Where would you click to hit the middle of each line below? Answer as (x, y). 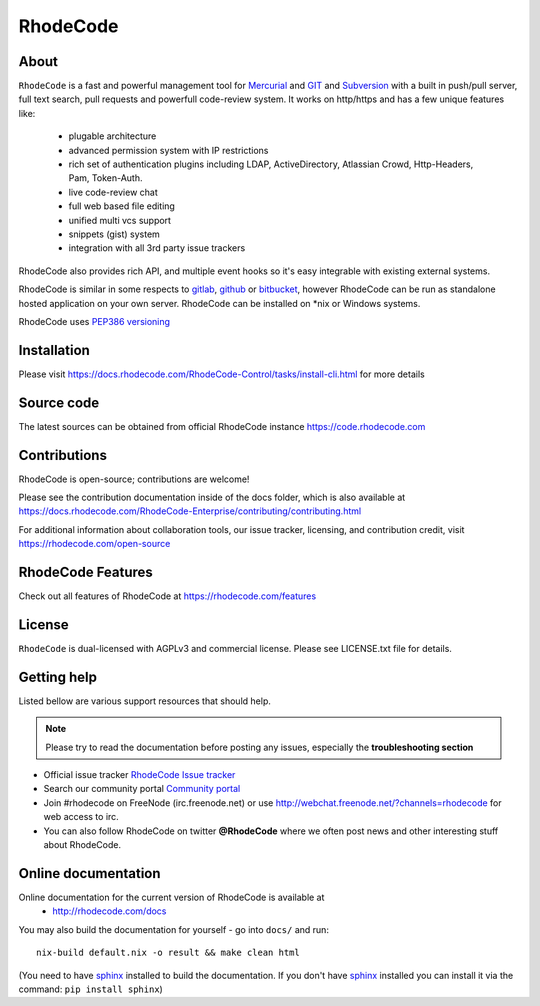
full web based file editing (121, 206)
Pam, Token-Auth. (105, 178)
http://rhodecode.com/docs (109, 911)
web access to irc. (81, 817)
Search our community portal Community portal (142, 789)
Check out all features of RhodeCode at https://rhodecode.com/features (167, 596)
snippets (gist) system (114, 234)
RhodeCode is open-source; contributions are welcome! (134, 479)
